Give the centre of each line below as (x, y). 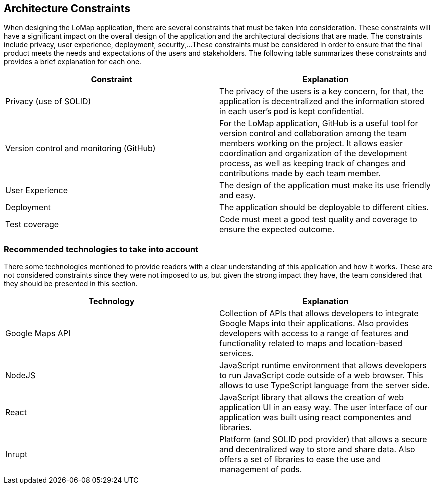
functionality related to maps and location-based (311, 343)
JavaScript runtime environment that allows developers (323, 365)
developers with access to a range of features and (314, 333)
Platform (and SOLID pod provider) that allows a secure (323, 439)
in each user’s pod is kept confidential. (292, 112)
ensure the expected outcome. (277, 230)
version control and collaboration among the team (313, 134)
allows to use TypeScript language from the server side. (325, 385)
